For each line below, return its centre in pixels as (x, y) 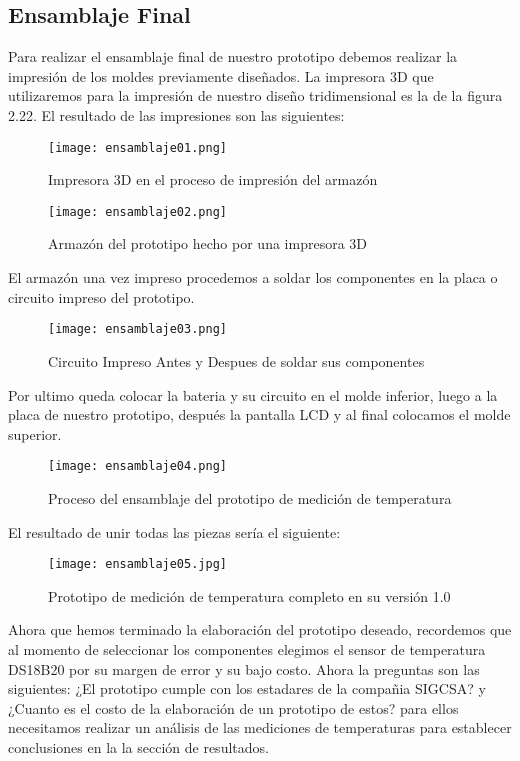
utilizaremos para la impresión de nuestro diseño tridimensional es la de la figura (255, 95)
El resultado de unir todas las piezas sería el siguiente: (174, 531)
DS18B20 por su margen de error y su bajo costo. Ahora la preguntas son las (244, 668)
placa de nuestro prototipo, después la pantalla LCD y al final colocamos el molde (259, 414)
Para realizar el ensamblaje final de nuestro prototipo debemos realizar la (233, 56)
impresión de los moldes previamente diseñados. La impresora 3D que (221, 75)
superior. (35, 433)
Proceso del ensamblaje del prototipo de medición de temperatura (250, 497)
